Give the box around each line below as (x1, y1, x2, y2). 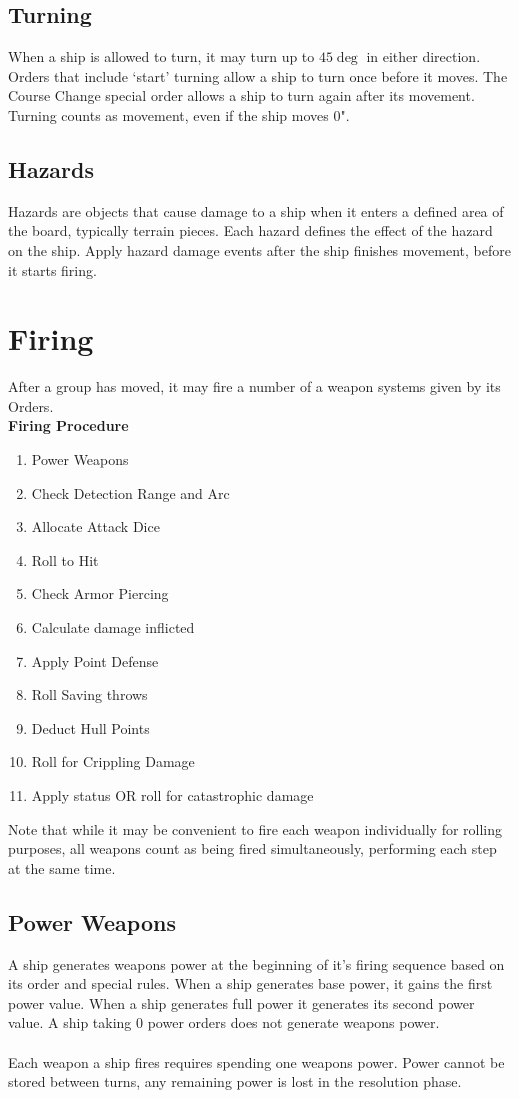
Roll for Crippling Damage (31, 751, 195, 772)
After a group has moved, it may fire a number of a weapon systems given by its (8, 376, 501, 397)
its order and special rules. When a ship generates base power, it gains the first (8, 973, 493, 994)
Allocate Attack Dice (31, 516, 160, 537)
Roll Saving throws (31, 684, 148, 705)
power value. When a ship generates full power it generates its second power (8, 992, 475, 1013)
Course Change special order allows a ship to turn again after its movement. (8, 85, 475, 106)
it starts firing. (8, 259, 97, 280)
